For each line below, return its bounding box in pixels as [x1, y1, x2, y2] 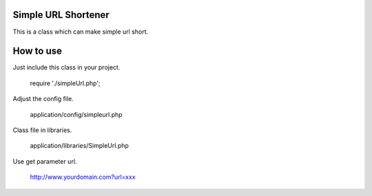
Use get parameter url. [12, 157, 77, 165]
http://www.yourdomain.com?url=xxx [30, 173, 136, 182]
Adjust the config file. [12, 95, 74, 103]
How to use [12, 45, 62, 57]
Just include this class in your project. [12, 63, 121, 72]
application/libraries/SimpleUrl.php [30, 142, 129, 150]
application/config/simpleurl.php [30, 110, 123, 118]
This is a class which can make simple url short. [12, 28, 149, 36]
